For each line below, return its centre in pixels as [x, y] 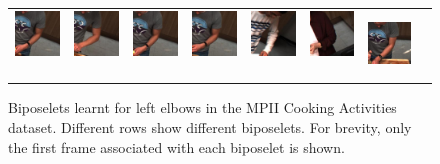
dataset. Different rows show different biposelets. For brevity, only [210, 126]
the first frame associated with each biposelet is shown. [176, 146]
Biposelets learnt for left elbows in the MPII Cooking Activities [202, 107]
